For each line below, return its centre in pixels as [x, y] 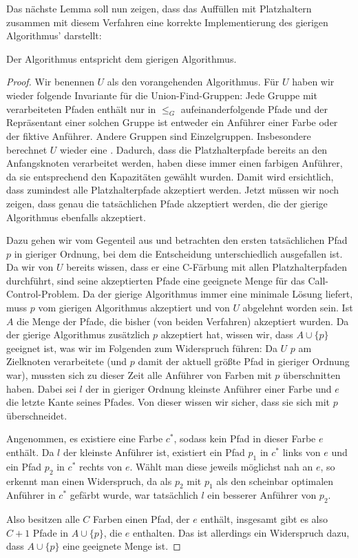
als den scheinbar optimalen [275, 480]
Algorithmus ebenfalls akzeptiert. [76, 217]
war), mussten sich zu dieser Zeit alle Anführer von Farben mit [139, 375]
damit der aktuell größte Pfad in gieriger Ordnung [244, 361]
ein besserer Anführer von [262, 495]
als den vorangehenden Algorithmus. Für [193, 82]
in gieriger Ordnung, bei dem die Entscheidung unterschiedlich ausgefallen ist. [178, 253]
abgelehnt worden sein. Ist [298, 308]
